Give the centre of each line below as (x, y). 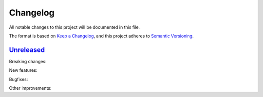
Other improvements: (30, 88)
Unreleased (27, 50)
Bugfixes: (19, 79)
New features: (23, 70)
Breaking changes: (28, 61)
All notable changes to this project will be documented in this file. (75, 27)
